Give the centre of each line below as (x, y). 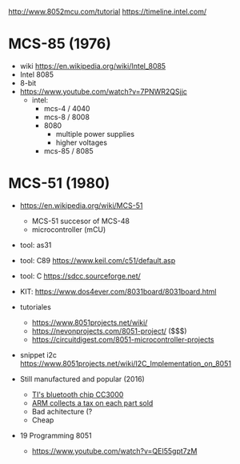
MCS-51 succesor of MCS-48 (81, 221)
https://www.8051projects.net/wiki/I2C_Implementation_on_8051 (126, 363)
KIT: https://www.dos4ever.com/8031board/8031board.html (118, 291)
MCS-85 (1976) (60, 44)
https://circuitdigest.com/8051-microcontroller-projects (123, 339)
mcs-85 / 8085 (68, 150)
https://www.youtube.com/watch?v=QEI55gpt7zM (114, 450)
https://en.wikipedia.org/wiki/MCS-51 (81, 205)
